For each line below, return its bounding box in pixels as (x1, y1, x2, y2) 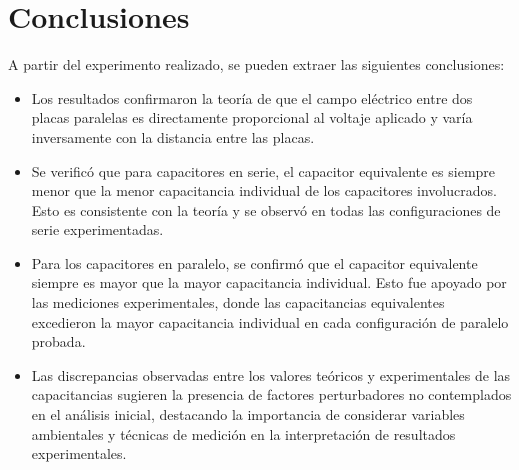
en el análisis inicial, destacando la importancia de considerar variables (31, 404, 465, 425)
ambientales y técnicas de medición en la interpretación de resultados (31, 423, 456, 444)
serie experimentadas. (31, 219, 164, 240)
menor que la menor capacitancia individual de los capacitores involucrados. (31, 180, 497, 201)
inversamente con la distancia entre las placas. (31, 126, 315, 147)
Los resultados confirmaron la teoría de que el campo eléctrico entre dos (31, 87, 473, 108)
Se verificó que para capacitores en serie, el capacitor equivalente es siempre (31, 160, 496, 181)
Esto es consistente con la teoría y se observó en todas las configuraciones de (31, 199, 501, 220)
